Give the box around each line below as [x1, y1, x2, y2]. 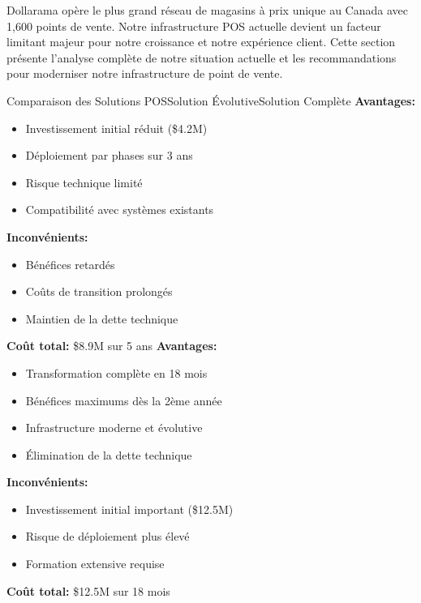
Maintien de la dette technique [25, 310, 178, 327]
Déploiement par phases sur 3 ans [25, 147, 193, 164]
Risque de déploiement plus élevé [25, 528, 190, 545]
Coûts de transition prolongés [25, 283, 173, 300]
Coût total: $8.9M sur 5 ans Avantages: [6, 337, 217, 354]
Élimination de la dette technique [25, 446, 192, 463]
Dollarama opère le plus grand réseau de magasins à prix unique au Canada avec [6, 2, 408, 18]
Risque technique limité [25, 173, 143, 190]
